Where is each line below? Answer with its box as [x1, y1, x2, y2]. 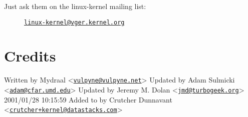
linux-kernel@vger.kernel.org [24, 18, 125, 26]
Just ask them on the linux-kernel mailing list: [4, 1, 146, 11]
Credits [4, 45, 56, 66]
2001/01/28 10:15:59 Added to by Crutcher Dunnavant [4, 94, 172, 104]
